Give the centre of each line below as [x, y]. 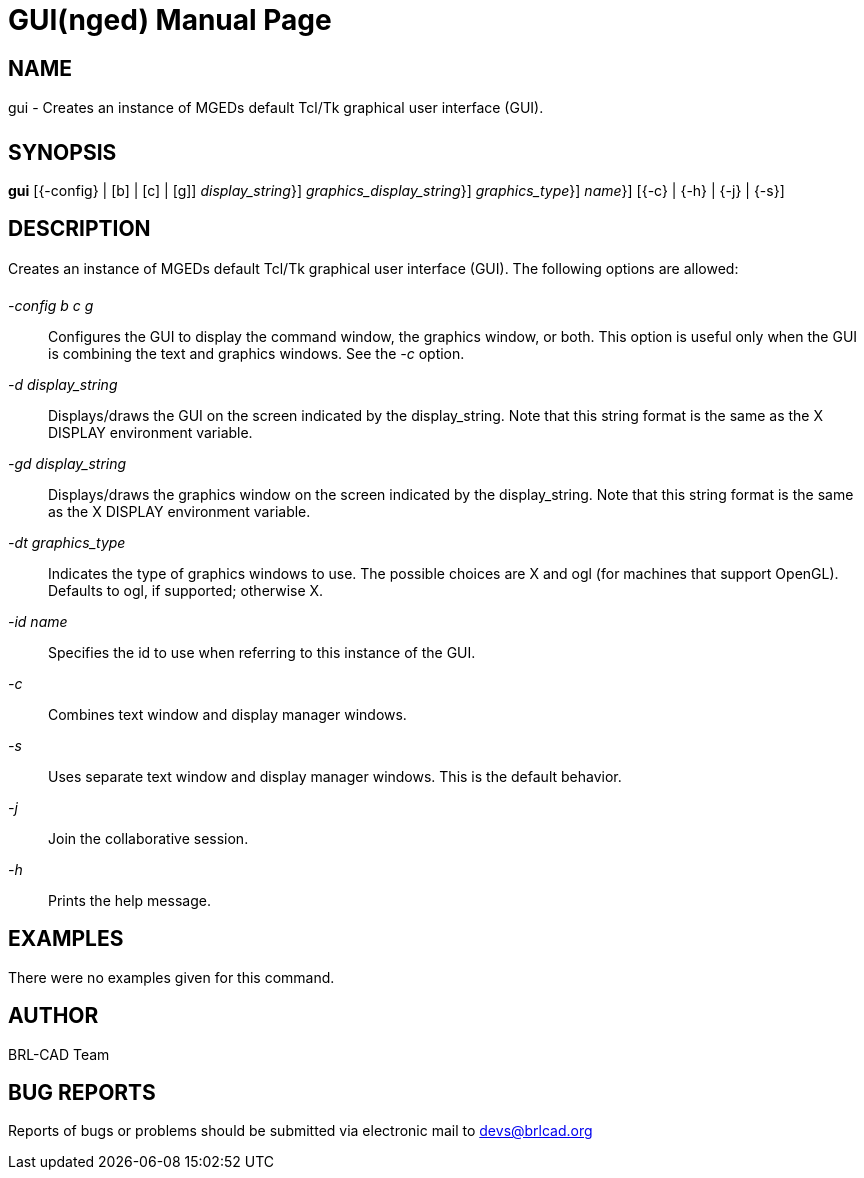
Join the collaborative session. [148, 838]
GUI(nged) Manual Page [170, 20]
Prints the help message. [129, 900]
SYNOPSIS [62, 152]
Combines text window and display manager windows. [227, 714]
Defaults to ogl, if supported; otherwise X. [186, 590]
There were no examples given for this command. [171, 977]
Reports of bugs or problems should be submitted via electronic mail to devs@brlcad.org [300, 1131]
